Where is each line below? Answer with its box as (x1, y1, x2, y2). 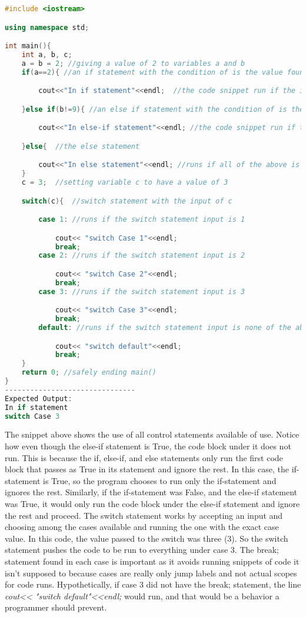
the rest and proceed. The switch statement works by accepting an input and (5, 509, 283, 521)
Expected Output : (5, 394, 72, 403)
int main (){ (5, 42, 51, 51)
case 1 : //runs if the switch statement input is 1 (38, 215, 245, 224)
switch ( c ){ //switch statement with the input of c (21, 196, 232, 205)
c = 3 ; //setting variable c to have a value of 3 (21, 178, 228, 187)
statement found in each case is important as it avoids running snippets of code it (5, 555, 300, 567)
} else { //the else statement (21, 142, 140, 151)
